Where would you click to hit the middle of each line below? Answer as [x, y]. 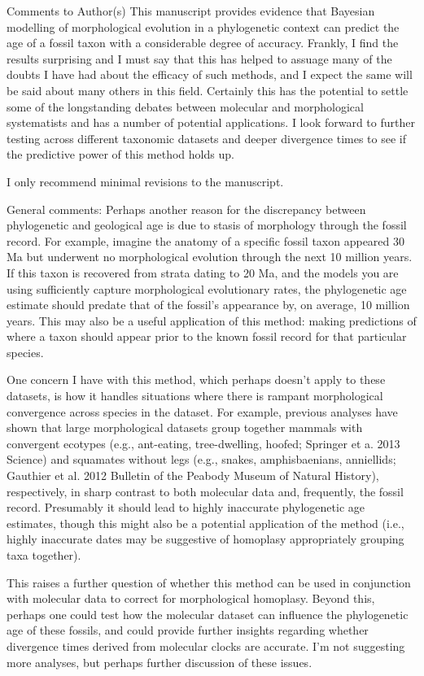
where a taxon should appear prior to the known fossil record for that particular [207, 336]
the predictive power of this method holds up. [120, 154]
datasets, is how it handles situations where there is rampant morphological [195, 396]
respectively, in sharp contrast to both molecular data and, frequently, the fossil [205, 491]
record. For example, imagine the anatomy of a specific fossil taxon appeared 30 [206, 240]
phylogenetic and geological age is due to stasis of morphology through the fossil [207, 225]
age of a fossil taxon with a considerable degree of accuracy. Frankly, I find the [203, 43]
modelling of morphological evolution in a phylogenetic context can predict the [203, 26]
